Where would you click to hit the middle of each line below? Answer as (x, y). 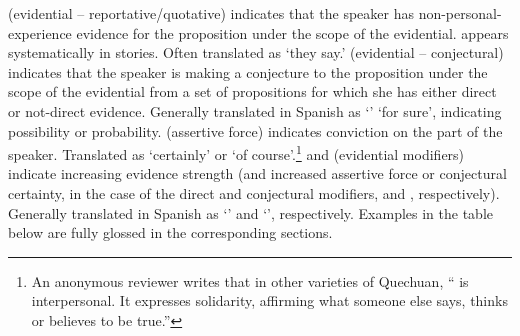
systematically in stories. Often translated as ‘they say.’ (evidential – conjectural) (256, 52)
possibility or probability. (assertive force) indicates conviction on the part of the (255, 130)
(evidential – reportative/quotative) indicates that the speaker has (211, 13)
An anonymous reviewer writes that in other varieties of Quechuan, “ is (250, 280)
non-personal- (460, 13)
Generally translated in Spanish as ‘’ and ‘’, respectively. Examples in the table (251, 212)
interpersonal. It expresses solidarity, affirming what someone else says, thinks (269, 300)
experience (40, 32)
